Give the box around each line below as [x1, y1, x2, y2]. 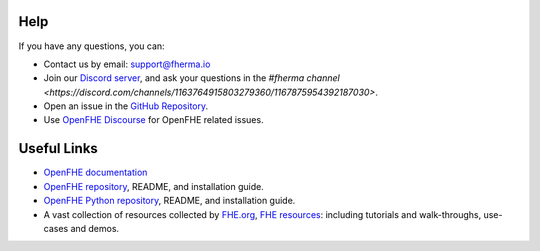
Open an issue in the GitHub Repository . [43, 100, 209, 112]
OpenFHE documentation [43, 166, 148, 179]
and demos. [70, 222, 120, 234]
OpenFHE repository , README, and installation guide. [43, 180, 264, 192]
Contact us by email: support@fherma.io [43, 58, 211, 70]
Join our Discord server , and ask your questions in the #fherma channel [43, 72, 340, 84]
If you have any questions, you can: [18, 40, 165, 52]
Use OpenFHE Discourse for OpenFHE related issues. [43, 114, 264, 126]
